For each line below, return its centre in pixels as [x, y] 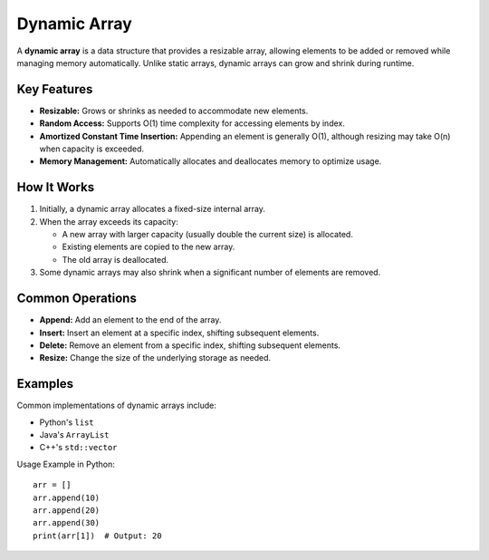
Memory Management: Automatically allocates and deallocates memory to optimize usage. [211, 161]
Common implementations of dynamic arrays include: [117, 406]
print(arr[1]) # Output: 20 [97, 536]
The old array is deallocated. [115, 259]
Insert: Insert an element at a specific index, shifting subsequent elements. [179, 333]
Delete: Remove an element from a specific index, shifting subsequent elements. [190, 345]
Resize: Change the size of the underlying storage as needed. [155, 358]
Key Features [55, 89]
